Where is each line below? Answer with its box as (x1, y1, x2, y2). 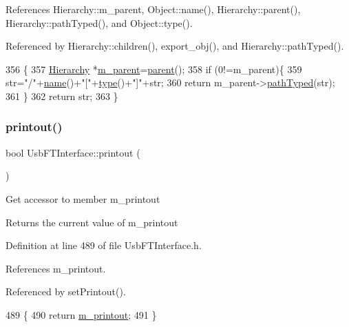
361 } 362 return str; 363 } (6, 88, 118, 103)
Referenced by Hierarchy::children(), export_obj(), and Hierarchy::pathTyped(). (6, 39, 344, 53)
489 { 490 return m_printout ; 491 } (6, 307, 157, 321)
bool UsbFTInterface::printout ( (6, 145, 140, 159)
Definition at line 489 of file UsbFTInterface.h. (6, 238, 202, 252)
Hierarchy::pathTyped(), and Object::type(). (6, 15, 193, 30)
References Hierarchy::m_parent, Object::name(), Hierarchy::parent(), (6, 2, 301, 16)
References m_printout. (6, 261, 106, 275)
